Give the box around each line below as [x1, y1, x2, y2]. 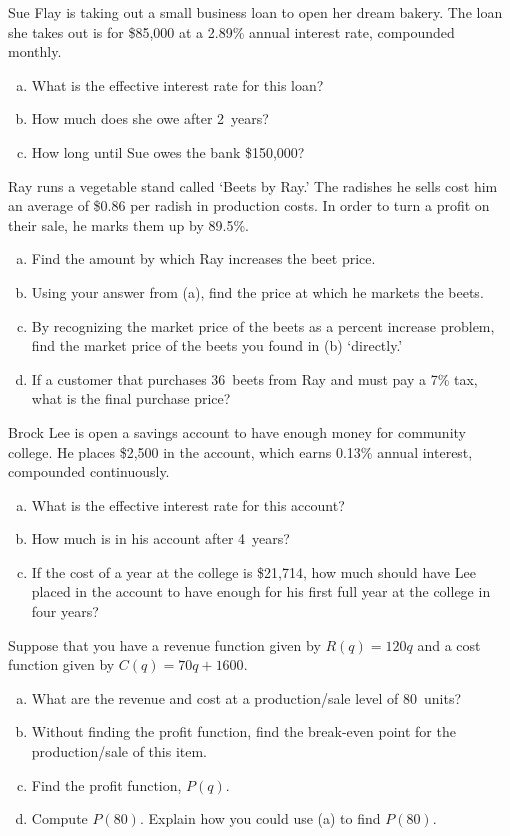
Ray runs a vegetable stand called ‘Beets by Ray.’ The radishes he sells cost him [8, 175, 498, 196]
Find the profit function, [31, 774, 182, 795]
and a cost [417, 634, 481, 655]
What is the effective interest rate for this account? [31, 494, 345, 515]
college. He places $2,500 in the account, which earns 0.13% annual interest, [8, 441, 473, 462]
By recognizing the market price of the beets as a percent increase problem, [31, 315, 495, 336]
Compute [31, 808, 88, 829]
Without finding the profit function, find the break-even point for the [31, 721, 456, 742]
